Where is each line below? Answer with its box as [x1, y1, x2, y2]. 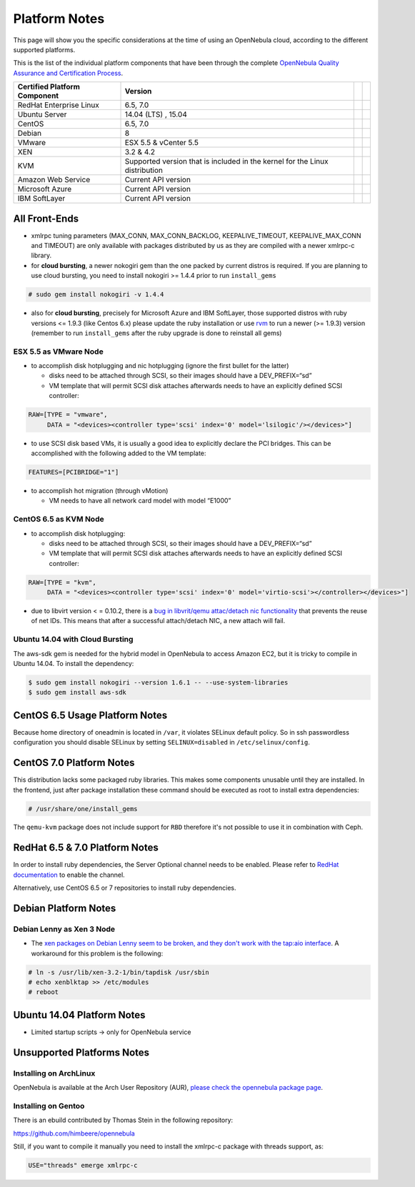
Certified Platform [17, 82, 80, 92]
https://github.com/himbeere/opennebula [13, 1129, 135, 1138]
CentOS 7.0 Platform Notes [13, 757, 135, 769]
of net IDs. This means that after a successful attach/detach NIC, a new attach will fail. [31, 617, 286, 625]
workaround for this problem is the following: [31, 949, 164, 958]
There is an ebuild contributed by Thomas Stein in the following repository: [13, 1116, 234, 1125]
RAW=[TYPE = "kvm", [28, 578, 96, 586]
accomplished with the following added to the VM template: [31, 449, 206, 457]
